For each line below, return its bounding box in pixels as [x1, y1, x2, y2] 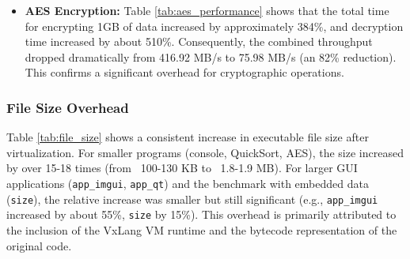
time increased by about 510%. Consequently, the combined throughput [25, 33, 373, 50]
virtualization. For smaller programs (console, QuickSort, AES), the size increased [6, 144, 404, 160]
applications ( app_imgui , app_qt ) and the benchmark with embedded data [6, 175, 369, 191]
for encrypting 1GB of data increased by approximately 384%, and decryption [25, 17, 404, 34]
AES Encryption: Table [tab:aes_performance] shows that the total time [25, 2, 389, 18]
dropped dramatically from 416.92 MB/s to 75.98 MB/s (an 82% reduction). [25, 48, 397, 65]
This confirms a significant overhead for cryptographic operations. [25, 64, 344, 81]
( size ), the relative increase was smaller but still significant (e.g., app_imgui [6, 190, 378, 207]
